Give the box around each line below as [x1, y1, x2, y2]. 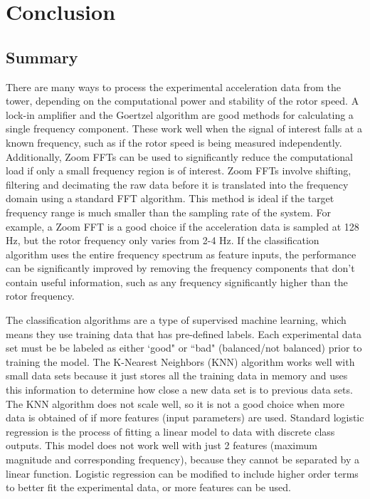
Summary [6, 46, 78, 68]
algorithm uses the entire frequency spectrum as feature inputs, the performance [6, 246, 356, 261]
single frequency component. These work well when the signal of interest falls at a [6, 121, 362, 136]
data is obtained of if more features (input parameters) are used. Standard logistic [6, 410, 364, 425]
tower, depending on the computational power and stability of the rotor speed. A [6, 93, 359, 108]
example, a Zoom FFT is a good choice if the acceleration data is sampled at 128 [6, 219, 359, 233]
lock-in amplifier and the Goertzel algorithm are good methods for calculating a [6, 107, 354, 122]
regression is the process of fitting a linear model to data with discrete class [6, 424, 335, 438]
